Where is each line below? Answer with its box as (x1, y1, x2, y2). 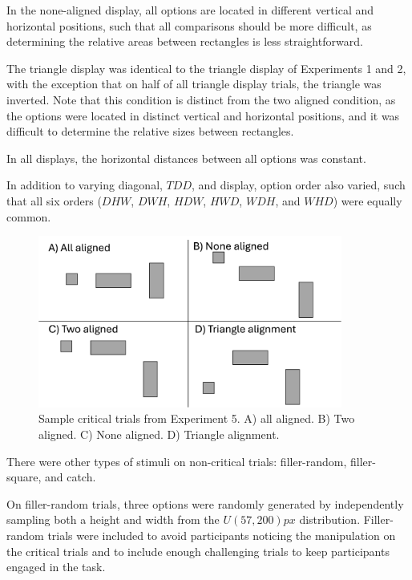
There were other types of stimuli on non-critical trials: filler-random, (6, 452, 347, 469)
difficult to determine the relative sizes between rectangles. (6, 123, 294, 140)
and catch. (44, 468, 96, 485)
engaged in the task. (6, 558, 106, 575)
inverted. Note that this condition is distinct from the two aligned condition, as (6, 91, 396, 107)
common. (6, 208, 51, 225)
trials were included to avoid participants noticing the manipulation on (47, 526, 396, 543)
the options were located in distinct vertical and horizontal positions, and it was (6, 107, 400, 124)
